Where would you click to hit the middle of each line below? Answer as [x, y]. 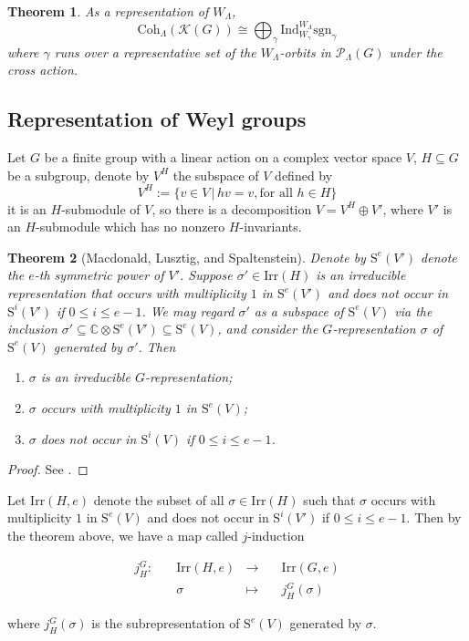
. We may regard [188, 310]
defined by [304, 175]
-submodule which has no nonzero [130, 227]
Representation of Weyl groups [157, 119]
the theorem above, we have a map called [123, 535]
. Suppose [206, 275]
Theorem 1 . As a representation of [108, 11]
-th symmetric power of [99, 275]
